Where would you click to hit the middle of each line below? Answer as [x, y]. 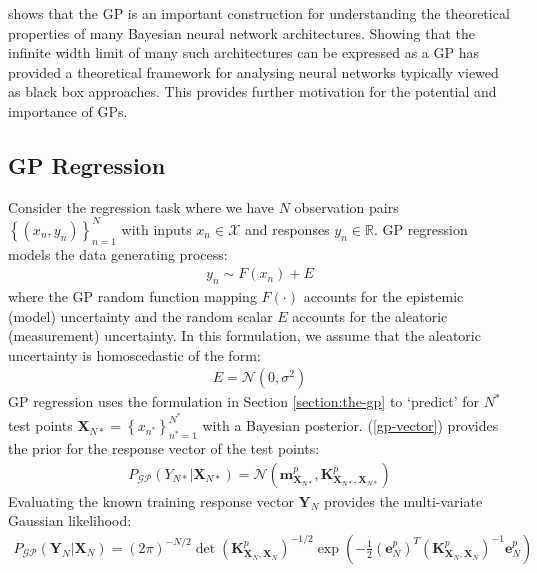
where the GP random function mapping [132, 296]
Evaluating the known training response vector [151, 500]
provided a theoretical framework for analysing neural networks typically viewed [253, 71]
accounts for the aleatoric [370, 315]
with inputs [156, 228]
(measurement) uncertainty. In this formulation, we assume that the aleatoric [244, 335]
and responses [287, 228]
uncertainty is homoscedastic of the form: [134, 354]
